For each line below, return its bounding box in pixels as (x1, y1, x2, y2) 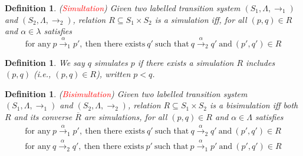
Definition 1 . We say (5, 56, 85, 68)
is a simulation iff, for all (154, 13, 247, 25)
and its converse (14, 110, 73, 122)
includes (246, 56, 275, 68)
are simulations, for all (84, 110, 167, 122)
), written (96, 68, 131, 80)
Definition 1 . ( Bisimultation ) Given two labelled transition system (5, 87, 248, 99)
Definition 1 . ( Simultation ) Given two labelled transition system (5, 2, 241, 14)
